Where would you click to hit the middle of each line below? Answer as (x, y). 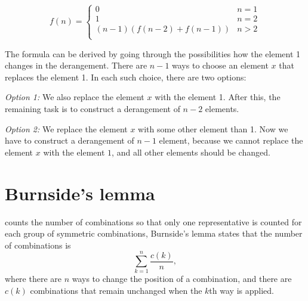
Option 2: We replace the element (66, 128)
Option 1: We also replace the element (75, 97)
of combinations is (38, 245)
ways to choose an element (220, 65)
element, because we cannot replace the (231, 140)
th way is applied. (241, 290)
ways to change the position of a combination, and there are (182, 279)
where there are (33, 279)
